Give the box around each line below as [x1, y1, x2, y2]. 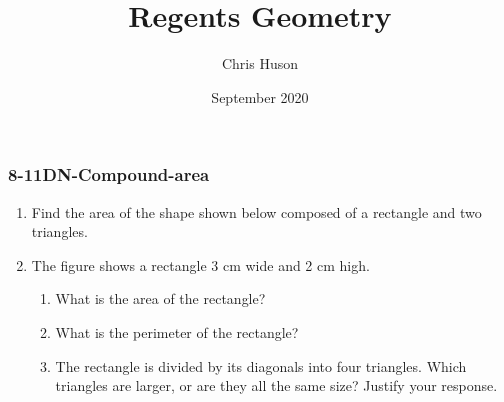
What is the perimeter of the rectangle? [55, 321, 299, 342]
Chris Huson [221, 53, 299, 74]
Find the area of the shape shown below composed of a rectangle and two [31, 201, 482, 222]
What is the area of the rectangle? [55, 288, 266, 309]
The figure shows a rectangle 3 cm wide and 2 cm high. [31, 254, 370, 275]
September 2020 [211, 86, 309, 107]
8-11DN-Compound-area [8, 162, 210, 187]
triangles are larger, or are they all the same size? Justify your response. [55, 375, 498, 396]
